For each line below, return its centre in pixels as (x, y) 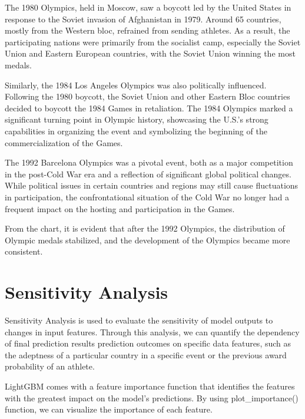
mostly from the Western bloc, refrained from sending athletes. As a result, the (147, 30)
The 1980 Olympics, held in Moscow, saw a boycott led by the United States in (148, 7)
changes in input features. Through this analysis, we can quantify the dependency (152, 331)
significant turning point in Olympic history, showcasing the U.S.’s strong (137, 119)
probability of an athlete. (50, 366)
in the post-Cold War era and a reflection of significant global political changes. (148, 174)
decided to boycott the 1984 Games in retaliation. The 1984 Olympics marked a (149, 108)
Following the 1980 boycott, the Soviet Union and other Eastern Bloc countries (147, 96)
